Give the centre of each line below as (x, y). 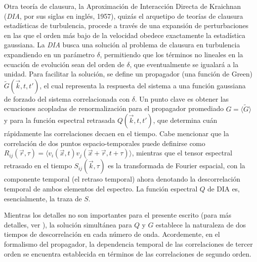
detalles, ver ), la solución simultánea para (68, 224)
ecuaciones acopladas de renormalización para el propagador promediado (114, 108)
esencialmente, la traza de (43, 198)
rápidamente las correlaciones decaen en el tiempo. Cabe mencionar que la (117, 133)
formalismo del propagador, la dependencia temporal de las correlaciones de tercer (128, 243)
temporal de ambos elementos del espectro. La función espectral (101, 188)
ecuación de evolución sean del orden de (64, 64)
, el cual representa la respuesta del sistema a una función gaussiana (143, 85)
